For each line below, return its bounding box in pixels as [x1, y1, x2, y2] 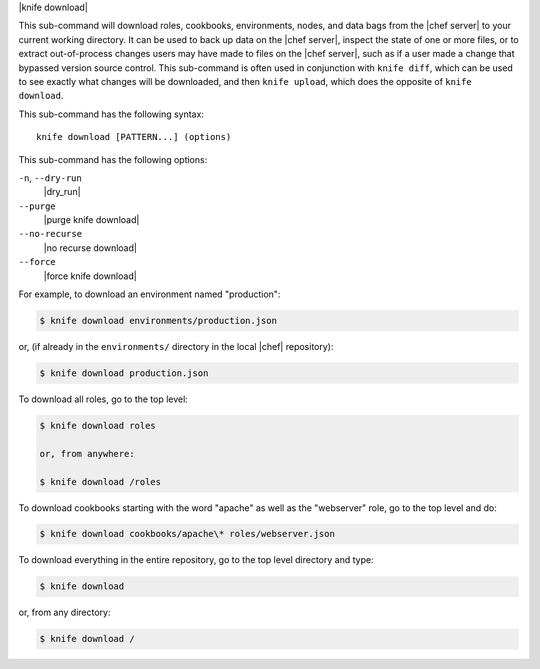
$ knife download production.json [39, 367, 209, 379]
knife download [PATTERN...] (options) [36, 131, 232, 143]
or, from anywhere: [39, 448, 135, 459]
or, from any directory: [18, 606, 111, 619]
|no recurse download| [43, 241, 137, 254]
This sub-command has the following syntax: [18, 108, 205, 120]
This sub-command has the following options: [18, 153, 208, 165]
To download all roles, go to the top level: [18, 393, 189, 405]
